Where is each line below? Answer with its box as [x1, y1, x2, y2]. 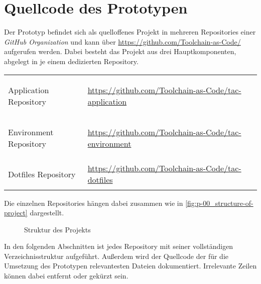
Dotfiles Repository [8, 168, 76, 180]
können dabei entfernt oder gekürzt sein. [4, 270, 128, 281]
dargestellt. [30, 207, 64, 218]
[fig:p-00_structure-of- [185, 197, 253, 208]
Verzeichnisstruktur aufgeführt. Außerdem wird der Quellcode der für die [4, 250, 229, 261]
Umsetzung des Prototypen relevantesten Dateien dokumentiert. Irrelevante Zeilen [4, 260, 257, 271]
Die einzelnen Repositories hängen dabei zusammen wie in [4, 197, 183, 208]
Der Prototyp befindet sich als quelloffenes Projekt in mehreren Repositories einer [4, 27, 256, 37]
